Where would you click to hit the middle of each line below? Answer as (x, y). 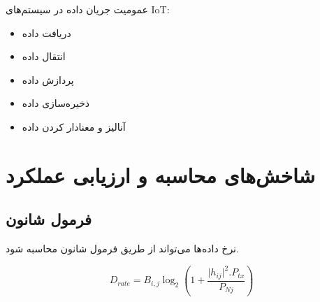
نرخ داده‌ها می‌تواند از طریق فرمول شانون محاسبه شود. (122, 249)
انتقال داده (44, 56)
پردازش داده (48, 79)
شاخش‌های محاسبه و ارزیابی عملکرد (160, 174)
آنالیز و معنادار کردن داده (74, 126)
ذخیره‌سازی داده (56, 103)
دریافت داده (46, 33)
